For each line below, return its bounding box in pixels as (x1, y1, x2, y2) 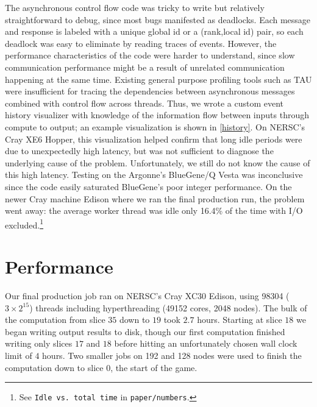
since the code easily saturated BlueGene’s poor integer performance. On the (5, 180, 292, 193)
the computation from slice (5, 313, 105, 326)
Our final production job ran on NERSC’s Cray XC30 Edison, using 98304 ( (5, 289, 290, 302)
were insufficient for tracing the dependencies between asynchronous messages (5, 85, 295, 97)
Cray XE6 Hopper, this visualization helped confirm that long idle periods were (5, 132, 302, 145)
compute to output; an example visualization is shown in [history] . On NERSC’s (5, 120, 305, 133)
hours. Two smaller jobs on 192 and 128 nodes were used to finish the (42, 349, 302, 362)
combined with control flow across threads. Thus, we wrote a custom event (5, 96, 284, 109)
